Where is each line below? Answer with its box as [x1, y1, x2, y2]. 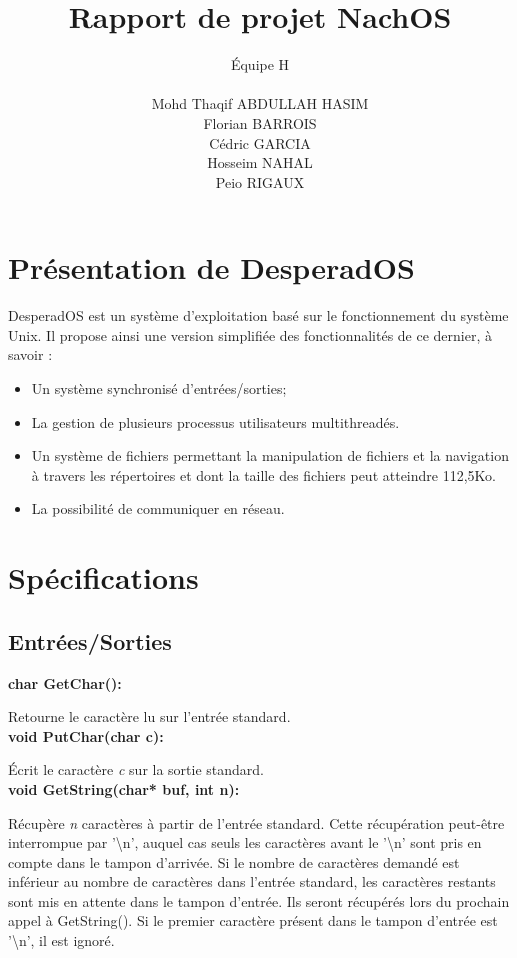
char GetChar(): [8, 672, 122, 693]
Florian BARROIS [203, 112, 317, 133]
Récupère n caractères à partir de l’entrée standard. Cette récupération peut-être [8, 812, 505, 833]
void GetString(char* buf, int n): [8, 778, 240, 799]
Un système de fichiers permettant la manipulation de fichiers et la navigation [31, 445, 509, 466]
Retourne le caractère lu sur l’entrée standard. [8, 706, 291, 727]
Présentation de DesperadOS [8, 247, 415, 288]
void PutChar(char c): [8, 725, 164, 746]
